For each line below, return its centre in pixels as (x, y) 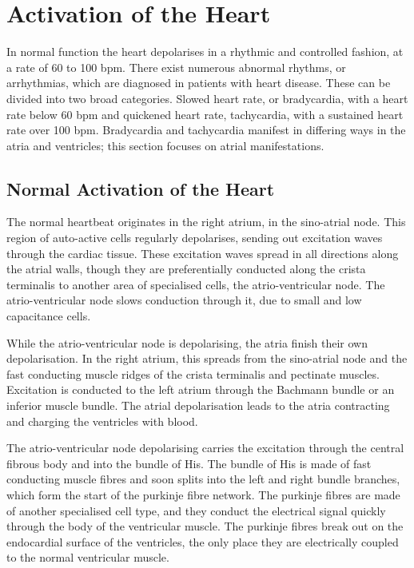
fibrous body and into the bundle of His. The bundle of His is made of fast (189, 463)
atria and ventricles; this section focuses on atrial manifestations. (165, 145)
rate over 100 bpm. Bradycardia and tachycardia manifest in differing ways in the (206, 130)
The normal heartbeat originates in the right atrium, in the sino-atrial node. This (206, 222)
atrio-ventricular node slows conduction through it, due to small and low (184, 300)
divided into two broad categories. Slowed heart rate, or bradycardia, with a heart (207, 98)
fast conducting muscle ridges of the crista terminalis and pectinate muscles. (193, 373)
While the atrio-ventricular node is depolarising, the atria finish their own (187, 342)
